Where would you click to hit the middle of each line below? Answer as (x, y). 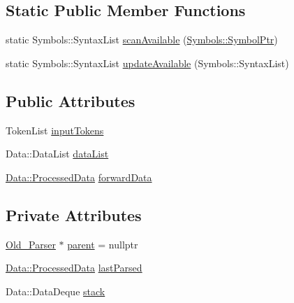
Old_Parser (31, 244)
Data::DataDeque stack (56, 291)
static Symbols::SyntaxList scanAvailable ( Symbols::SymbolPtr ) (142, 40)
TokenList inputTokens (55, 130)
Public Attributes (71, 100)
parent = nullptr (103, 244)
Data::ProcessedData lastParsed (74, 268)
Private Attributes (74, 214)
